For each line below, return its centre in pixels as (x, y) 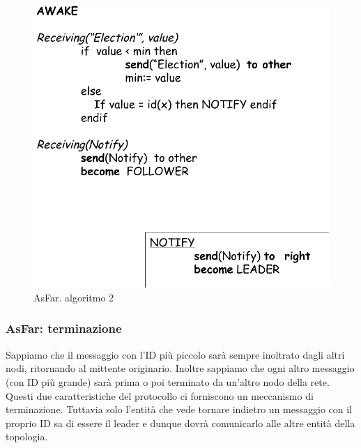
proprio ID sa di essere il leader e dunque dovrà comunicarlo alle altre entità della (180, 423)
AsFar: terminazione (64, 328)
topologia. (27, 436)
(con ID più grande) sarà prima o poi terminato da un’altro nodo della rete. (168, 381)
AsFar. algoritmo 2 (74, 297)
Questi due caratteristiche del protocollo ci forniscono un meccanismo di (160, 395)
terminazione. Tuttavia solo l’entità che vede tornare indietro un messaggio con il (179, 409)
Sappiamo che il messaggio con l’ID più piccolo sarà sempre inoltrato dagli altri (175, 354)
